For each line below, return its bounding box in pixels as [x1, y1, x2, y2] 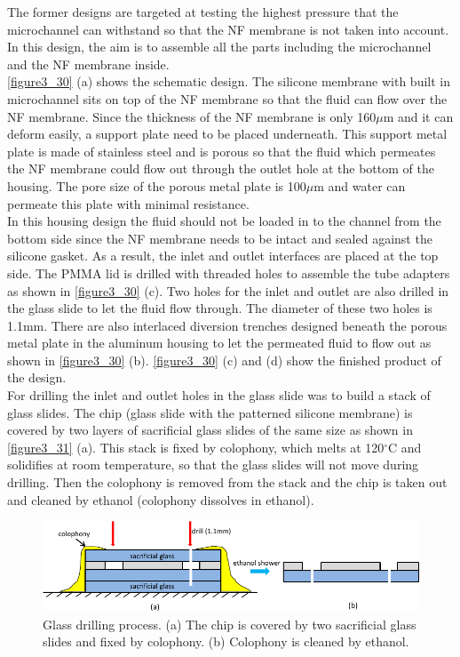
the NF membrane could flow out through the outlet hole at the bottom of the [7, 159, 434, 178]
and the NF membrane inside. [7, 54, 170, 73]
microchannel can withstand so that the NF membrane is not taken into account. [7, 20, 449, 38]
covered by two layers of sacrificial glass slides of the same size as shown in [7, 421, 413, 439]
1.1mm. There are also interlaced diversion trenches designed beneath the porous [7, 316, 448, 334]
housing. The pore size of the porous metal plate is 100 [7, 176, 306, 195]
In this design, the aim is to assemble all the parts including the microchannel [7, 37, 432, 56]
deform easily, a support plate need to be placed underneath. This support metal [7, 124, 448, 143]
